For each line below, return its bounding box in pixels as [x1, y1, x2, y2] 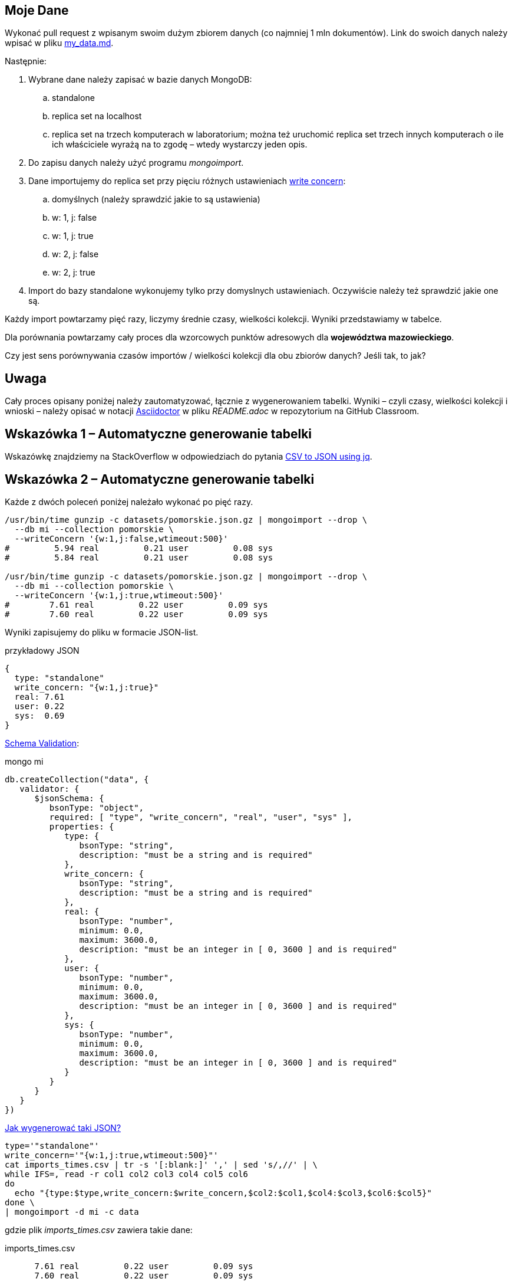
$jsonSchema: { [34, 793, 104, 803]
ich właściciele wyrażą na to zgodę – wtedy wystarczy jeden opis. [52, 139, 308, 150]
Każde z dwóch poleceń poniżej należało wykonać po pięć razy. [5, 496, 253, 507]
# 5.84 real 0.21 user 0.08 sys [5, 552, 273, 562]
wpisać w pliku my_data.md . [5, 38, 114, 48]
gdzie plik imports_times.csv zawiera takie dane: [5, 1224, 193, 1235]
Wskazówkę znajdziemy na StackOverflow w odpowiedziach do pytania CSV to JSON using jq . [5, 451, 372, 462]
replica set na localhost [52, 111, 142, 122]
